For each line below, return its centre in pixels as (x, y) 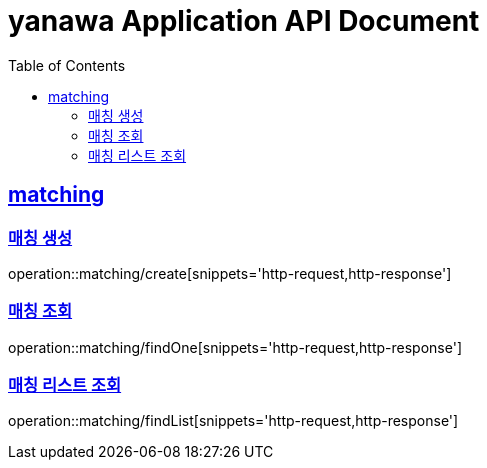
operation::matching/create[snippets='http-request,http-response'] (230, 273)
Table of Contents (67, 65)
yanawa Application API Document (244, 21)
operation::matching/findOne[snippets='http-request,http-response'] (235, 347)
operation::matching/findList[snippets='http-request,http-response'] (233, 421)
